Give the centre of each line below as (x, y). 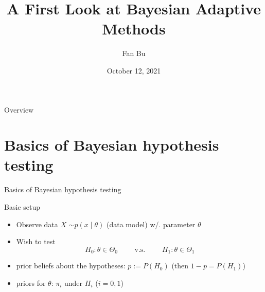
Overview (19, 109)
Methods (134, 29)
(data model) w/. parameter (151, 224)
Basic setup (22, 207)
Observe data (37, 224)
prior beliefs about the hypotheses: (71, 266)
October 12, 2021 (134, 70)
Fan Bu (134, 53)
